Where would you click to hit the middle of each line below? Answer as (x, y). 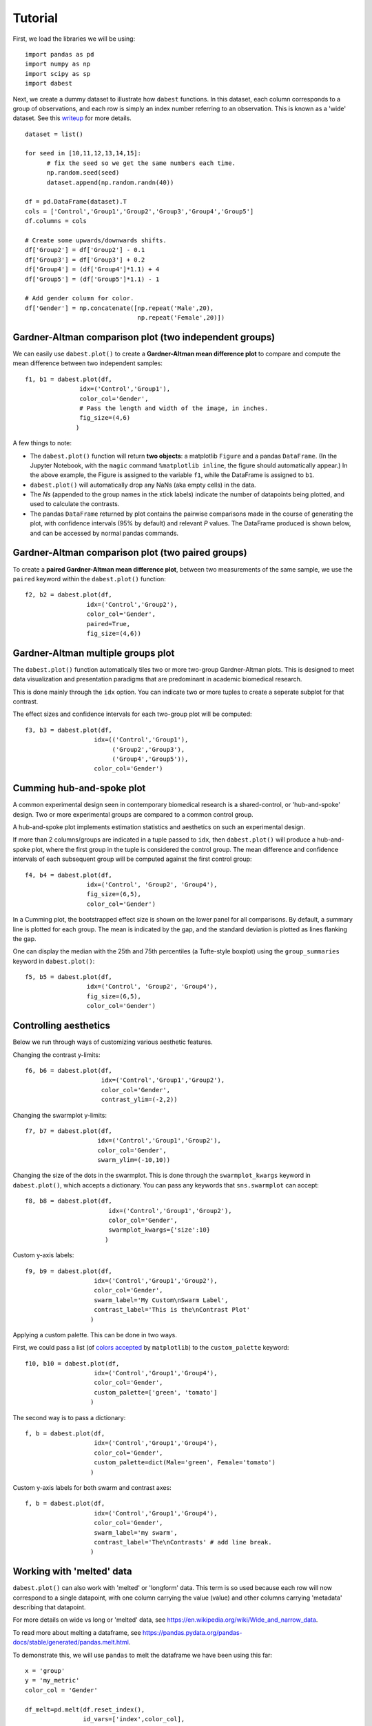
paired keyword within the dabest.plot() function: (89, 579)
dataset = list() (54, 134)
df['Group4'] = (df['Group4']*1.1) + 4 (92, 270)
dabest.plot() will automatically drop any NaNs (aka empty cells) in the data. (143, 485)
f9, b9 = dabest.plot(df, (69, 1271)
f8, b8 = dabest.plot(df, (69, 1201)
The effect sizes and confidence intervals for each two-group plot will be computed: (132, 714)
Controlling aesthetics (61, 1026)
